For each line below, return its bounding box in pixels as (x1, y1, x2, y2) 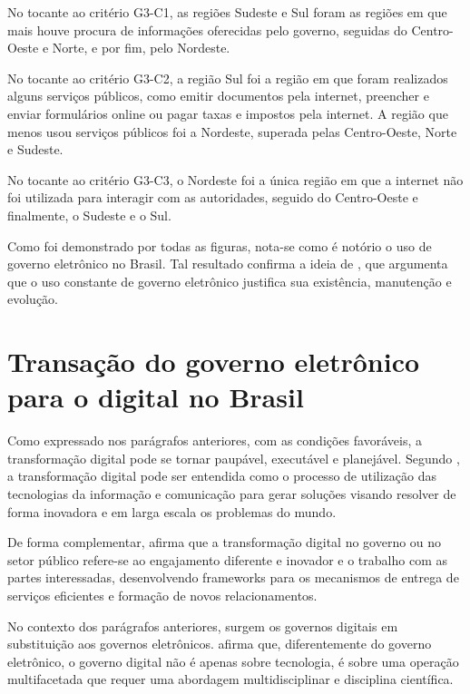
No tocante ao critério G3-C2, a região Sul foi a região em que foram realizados (7, 68, 448, 87)
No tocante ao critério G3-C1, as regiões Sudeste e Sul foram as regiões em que (7, 3, 447, 21)
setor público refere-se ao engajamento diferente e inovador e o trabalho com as (7, 550, 447, 569)
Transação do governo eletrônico (7, 343, 420, 380)
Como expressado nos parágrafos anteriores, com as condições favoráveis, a (7, 431, 422, 450)
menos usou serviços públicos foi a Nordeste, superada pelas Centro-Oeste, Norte (7, 122, 457, 141)
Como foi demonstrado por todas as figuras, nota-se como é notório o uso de (7, 236, 432, 255)
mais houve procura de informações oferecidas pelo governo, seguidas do (7, 20, 407, 39)
